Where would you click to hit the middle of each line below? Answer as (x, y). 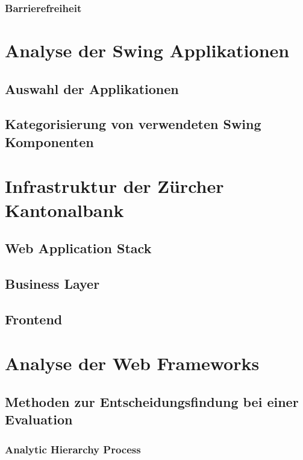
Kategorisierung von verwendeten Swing (133, 124)
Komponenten (49, 141)
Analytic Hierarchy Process (73, 449)
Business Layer (52, 283)
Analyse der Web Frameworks (132, 363)
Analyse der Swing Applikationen (147, 50)
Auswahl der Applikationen (92, 88)
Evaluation (39, 419)
